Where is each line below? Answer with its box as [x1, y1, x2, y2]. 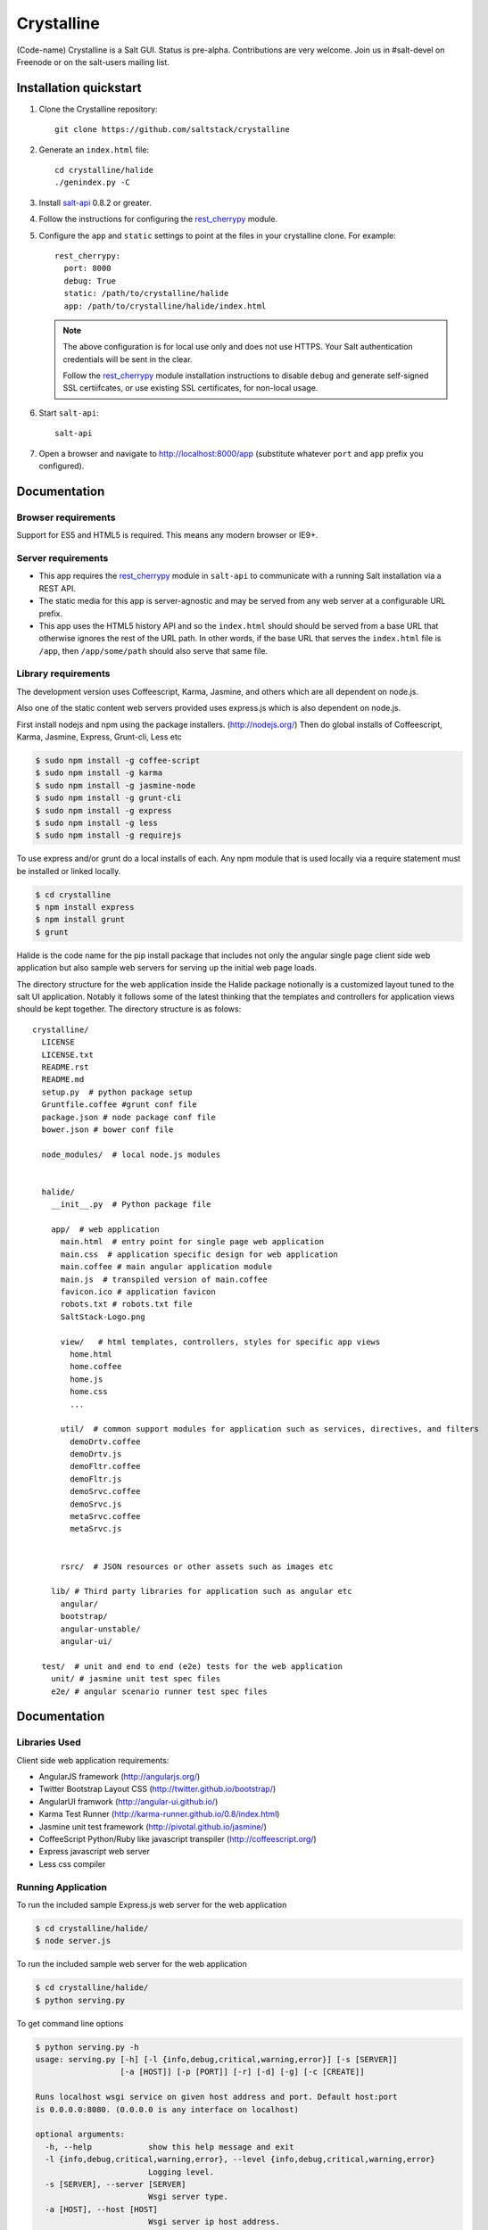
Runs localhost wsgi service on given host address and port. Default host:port [35, 2092, 398, 2102]
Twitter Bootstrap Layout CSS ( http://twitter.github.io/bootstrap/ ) [38, 1784, 277, 1795]
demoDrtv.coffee [70, 1436, 141, 1447]
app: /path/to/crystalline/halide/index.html [63, 301, 267, 311]
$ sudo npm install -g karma [35, 768, 163, 778]
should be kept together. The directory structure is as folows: [16, 1003, 242, 1014]
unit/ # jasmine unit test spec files [50, 1673, 221, 1684]
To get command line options [16, 2018, 124, 2028]
